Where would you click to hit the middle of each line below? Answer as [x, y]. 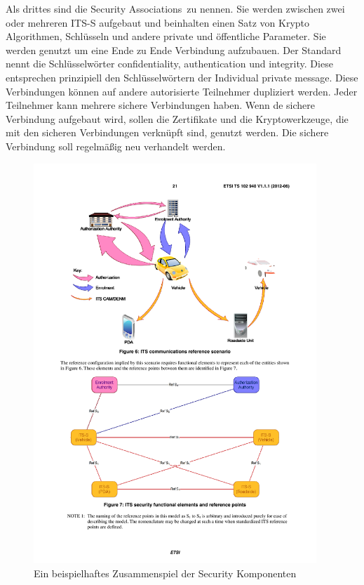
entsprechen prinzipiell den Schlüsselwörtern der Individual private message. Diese [182, 77]
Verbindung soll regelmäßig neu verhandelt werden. [116, 146]
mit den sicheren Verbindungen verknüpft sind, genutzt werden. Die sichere [167, 132]
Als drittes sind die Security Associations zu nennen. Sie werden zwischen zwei [175, 8]
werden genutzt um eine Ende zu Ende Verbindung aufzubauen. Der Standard [174, 50]
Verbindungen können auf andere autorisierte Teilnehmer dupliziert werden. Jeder [182, 91]
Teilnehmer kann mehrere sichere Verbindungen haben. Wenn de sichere [161, 105]
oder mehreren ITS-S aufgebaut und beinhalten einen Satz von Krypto [158, 22]
